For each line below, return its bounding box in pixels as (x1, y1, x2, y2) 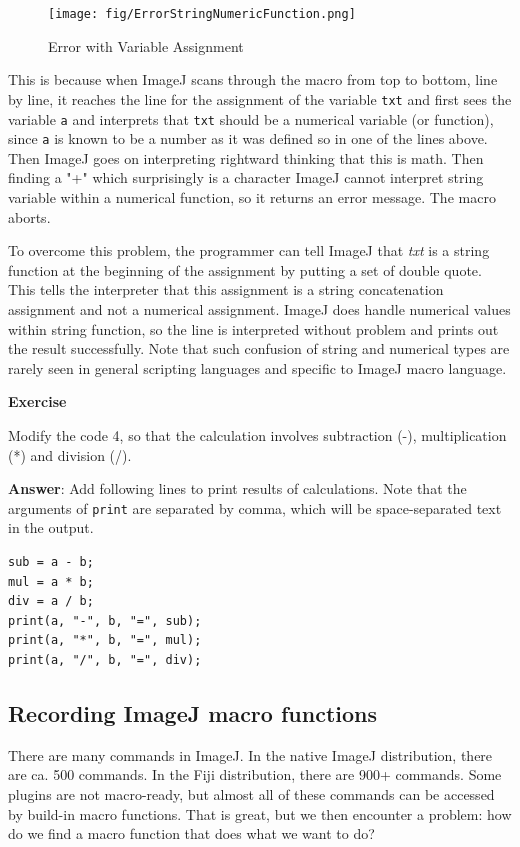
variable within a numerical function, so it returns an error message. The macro (8, 187, 496, 207)
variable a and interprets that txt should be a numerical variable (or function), (8, 108, 494, 129)
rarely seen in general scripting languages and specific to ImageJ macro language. (8, 357, 507, 378)
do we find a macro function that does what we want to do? (8, 823, 375, 844)
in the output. (8, 517, 94, 538)
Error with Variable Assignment (48, 35, 244, 56)
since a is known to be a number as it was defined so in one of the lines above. (8, 128, 488, 149)
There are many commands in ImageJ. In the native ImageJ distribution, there (8, 744, 493, 765)
